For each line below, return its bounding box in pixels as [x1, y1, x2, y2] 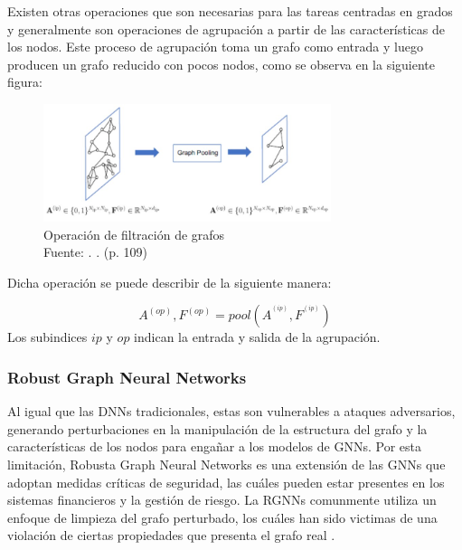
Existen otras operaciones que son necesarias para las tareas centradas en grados [7, 2, 453, 20]
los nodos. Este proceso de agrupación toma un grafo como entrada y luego [7, 37, 423, 56]
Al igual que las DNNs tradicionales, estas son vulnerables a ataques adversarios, [7, 402, 456, 421]
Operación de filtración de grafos [43, 224, 225, 243]
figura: [7, 72, 42, 91]
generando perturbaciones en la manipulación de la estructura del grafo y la [7, 419, 428, 438]
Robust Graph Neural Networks [7, 365, 247, 388]
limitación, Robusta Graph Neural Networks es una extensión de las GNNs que [7, 454, 446, 473]
